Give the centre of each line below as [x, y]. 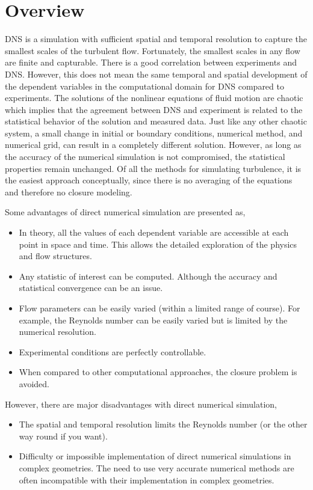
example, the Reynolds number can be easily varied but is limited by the [153, 320]
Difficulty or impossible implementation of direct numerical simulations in [155, 456]
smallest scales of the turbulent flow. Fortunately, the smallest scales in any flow [153, 50]
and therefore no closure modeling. [69, 191]
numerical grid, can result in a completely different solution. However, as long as [153, 145]
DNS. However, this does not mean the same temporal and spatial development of [156, 74]
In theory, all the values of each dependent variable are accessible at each [154, 232]
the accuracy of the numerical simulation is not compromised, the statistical [145, 157]
